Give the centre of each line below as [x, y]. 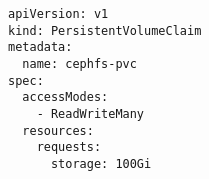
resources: [58, 130]
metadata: [40, 47]
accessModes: [65, 97]
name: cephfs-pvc [79, 63]
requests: [69, 147]
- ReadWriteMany [90, 113]
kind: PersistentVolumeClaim [105, 30]
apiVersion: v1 [58, 14]
